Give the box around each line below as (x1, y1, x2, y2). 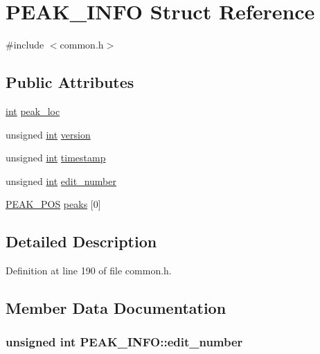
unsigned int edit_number (6, 173, 116, 188)
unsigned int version (6, 127, 91, 141)
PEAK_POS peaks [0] (6, 197, 101, 211)
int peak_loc (6, 103, 60, 118)
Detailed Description (6, 231, 157, 252)
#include (6, 37, 44, 52)
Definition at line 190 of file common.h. (6, 263, 172, 278)
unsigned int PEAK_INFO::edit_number (6, 333, 243, 351)
